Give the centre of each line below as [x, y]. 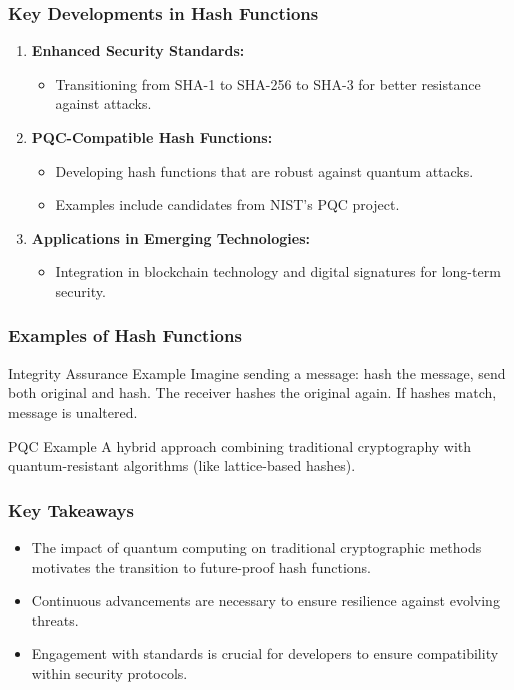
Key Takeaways [71, 509]
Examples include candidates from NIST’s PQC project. [227, 204]
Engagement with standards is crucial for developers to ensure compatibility [265, 653]
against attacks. [103, 103]
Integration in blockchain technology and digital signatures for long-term [278, 271]
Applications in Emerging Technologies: [170, 237]
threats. [55, 619]
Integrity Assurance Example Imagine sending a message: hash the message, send [257, 372]
